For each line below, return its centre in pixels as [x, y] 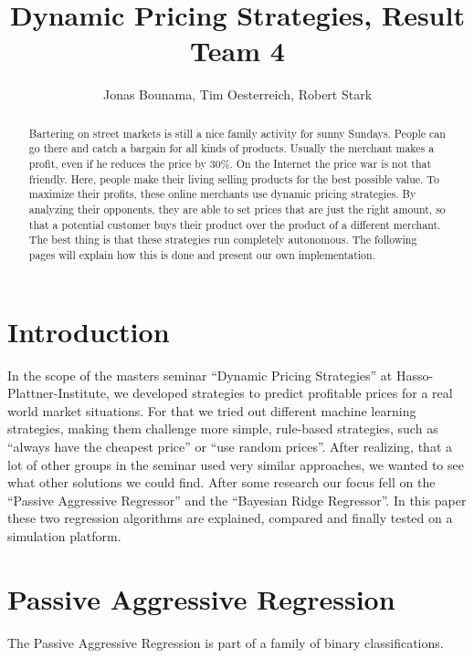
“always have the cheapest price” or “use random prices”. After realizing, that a [230, 446]
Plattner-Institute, [58, 393]
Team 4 [237, 51]
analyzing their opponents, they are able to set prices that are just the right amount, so [237, 209]
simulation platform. [64, 535]
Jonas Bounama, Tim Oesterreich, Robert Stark [237, 94]
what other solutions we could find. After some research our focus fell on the [221, 482]
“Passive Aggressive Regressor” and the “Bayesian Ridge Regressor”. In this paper [237, 500]
